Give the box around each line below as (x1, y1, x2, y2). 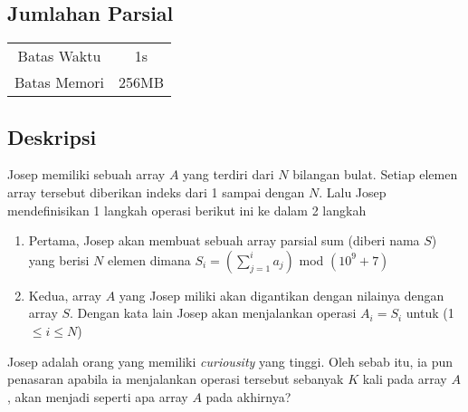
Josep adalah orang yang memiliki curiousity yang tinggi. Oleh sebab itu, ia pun (7, 351, 454, 370)
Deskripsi (7, 122, 97, 150)
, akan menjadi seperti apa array (7, 387, 188, 406)
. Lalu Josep (319, 183, 387, 201)
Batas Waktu (17, 45, 101, 67)
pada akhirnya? (205, 387, 291, 406)
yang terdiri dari (183, 165, 274, 184)
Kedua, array (28, 285, 102, 304)
